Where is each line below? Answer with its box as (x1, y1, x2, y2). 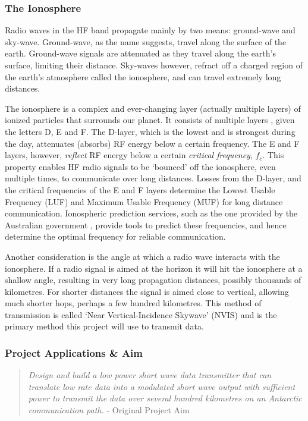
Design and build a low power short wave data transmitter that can (28, 369, 272, 381)
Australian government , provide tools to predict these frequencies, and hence (5, 218, 287, 231)
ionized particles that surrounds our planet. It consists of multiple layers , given (5, 114, 295, 126)
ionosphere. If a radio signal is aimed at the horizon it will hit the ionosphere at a (5, 262, 303, 274)
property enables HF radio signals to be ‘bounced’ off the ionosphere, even (5, 160, 276, 172)
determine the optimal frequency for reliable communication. (5, 230, 226, 243)
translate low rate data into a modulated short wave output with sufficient (28, 380, 296, 392)
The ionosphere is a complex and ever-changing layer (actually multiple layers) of (5, 102, 301, 114)
